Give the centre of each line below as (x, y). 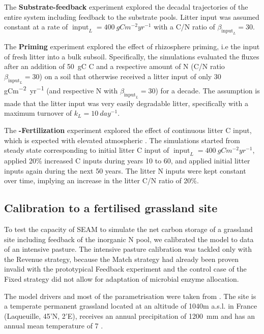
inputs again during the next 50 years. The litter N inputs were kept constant (125, 170)
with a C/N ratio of (184, 27)
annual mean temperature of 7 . (54, 326)
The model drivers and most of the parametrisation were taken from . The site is (130, 296)
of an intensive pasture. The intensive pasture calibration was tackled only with (128, 249)
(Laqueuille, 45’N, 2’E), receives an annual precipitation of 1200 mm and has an (129, 315)
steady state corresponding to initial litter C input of (87, 150)
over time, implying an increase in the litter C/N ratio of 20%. (101, 180)
